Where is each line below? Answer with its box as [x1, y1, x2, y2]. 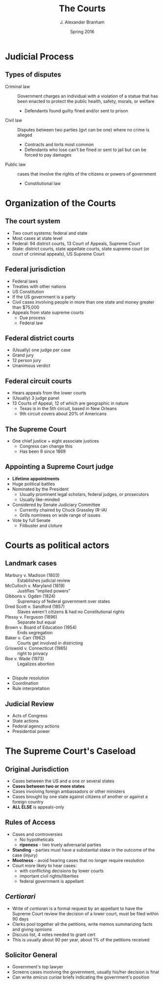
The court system [5, 217, 60, 226]
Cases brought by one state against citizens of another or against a [12, 794, 148, 800]
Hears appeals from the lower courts [12, 390, 87, 396]
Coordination [12, 680, 39, 686]
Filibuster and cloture [19, 522, 63, 528]
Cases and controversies [12, 831, 63, 837]
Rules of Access [5, 818, 55, 827]
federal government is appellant [19, 878, 84, 884]
